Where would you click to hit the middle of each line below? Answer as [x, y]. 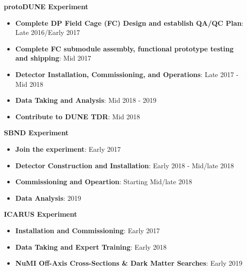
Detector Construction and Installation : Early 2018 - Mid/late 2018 [124, 165]
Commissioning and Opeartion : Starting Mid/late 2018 [104, 182]
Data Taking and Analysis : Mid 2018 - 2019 [86, 100]
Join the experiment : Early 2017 [68, 149]
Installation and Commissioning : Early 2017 [88, 230]
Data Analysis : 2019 [48, 198]
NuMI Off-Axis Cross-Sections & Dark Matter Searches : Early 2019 [129, 263]
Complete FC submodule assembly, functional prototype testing [124, 48]
